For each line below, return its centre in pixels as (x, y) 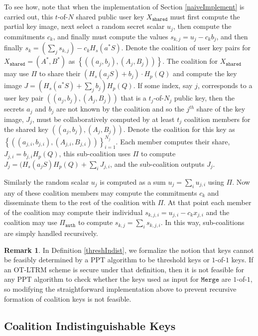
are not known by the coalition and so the (120, 109)
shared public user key (110, 16)
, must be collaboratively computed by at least (103, 119)
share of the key (221, 109)
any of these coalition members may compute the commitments (101, 192)
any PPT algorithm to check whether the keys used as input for (101, 279)
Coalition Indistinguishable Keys (90, 325)
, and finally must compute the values (111, 36)
